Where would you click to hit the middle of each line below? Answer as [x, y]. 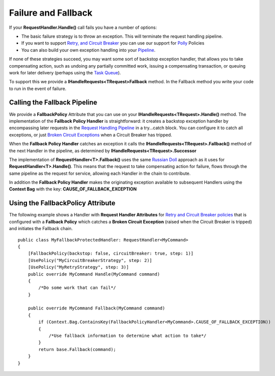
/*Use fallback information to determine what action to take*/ [128, 336]
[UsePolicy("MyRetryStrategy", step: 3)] [78, 267]
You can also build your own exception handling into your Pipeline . [88, 50]
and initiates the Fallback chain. [41, 229]
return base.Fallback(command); [77, 349]
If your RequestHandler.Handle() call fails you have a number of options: [83, 27]
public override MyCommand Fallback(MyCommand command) [96, 308]
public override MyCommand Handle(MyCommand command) [94, 274]
